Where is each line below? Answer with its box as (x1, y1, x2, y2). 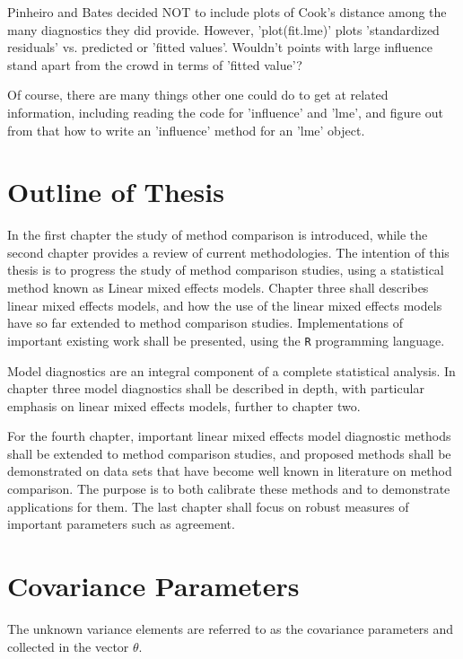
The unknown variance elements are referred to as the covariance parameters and (7, 619, 454, 637)
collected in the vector (7, 637, 129, 655)
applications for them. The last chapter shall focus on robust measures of (7, 496, 409, 515)
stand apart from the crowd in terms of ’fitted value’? (7, 55, 302, 74)
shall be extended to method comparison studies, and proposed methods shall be (7, 444, 451, 462)
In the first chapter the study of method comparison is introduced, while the (7, 225, 428, 244)
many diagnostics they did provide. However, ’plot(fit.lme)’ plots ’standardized (7, 20, 440, 39)
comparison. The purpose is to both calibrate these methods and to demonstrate (7, 479, 450, 498)
